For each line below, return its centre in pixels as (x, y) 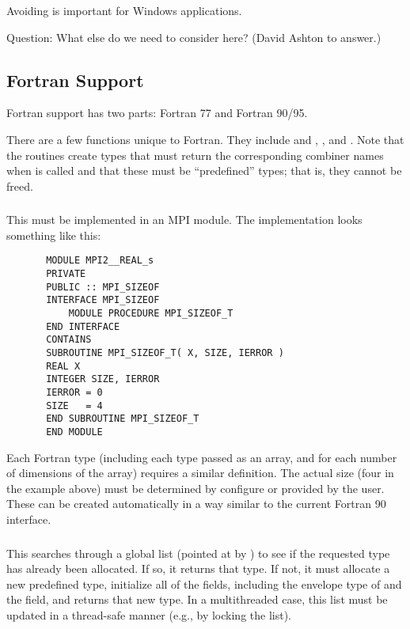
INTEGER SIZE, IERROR (103, 379)
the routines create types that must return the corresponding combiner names (195, 155)
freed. (20, 186)
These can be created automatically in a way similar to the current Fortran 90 (196, 504)
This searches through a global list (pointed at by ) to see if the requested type (198, 553)
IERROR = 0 (74, 393)
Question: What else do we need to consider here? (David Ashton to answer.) (194, 37)
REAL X (63, 366)
